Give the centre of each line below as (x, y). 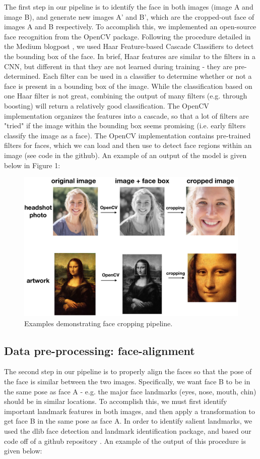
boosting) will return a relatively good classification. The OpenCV (107, 105)
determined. (22, 76)
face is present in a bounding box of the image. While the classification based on (128, 86)
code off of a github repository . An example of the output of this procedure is (125, 441)
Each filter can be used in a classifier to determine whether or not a (147, 76)
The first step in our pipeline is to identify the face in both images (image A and (129, 7)
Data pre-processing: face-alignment (100, 350)
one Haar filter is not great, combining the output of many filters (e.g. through (126, 96)
